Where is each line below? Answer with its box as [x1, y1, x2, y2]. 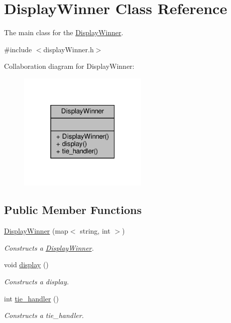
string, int [80, 226, 110, 236]
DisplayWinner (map [4, 226, 68, 236]
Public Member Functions [4, 202, 142, 218]
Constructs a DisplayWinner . [4, 242, 94, 253]
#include [4, 44, 32, 54]
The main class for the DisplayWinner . [4, 27, 124, 38]
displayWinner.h [43, 44, 94, 54]
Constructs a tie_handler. [4, 310, 84, 320]
